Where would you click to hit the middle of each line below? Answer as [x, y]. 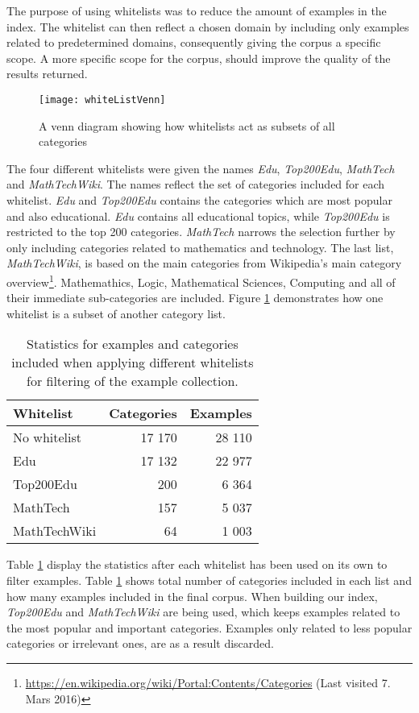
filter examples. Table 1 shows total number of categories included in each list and [209, 580]
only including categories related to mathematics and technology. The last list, [200, 247]
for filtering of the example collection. [133, 381]
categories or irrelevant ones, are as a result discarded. [140, 643]
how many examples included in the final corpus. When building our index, [192, 596]
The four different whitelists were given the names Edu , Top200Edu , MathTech [201, 168]
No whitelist [47, 437]
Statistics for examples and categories [133, 344]
